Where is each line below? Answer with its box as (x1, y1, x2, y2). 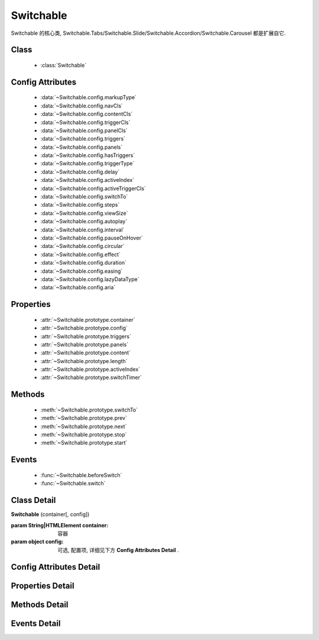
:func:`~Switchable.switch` (40, 480, 106, 487)
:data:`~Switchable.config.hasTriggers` (40, 152, 135, 159)
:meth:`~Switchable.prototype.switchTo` (40, 406, 138, 413)
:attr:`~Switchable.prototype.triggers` (40, 332, 131, 339)
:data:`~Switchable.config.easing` (40, 267, 123, 275)
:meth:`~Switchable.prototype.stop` (40, 431, 127, 438)
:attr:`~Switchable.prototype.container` (40, 316, 135, 323)
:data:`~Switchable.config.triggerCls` (40, 119, 131, 126)
